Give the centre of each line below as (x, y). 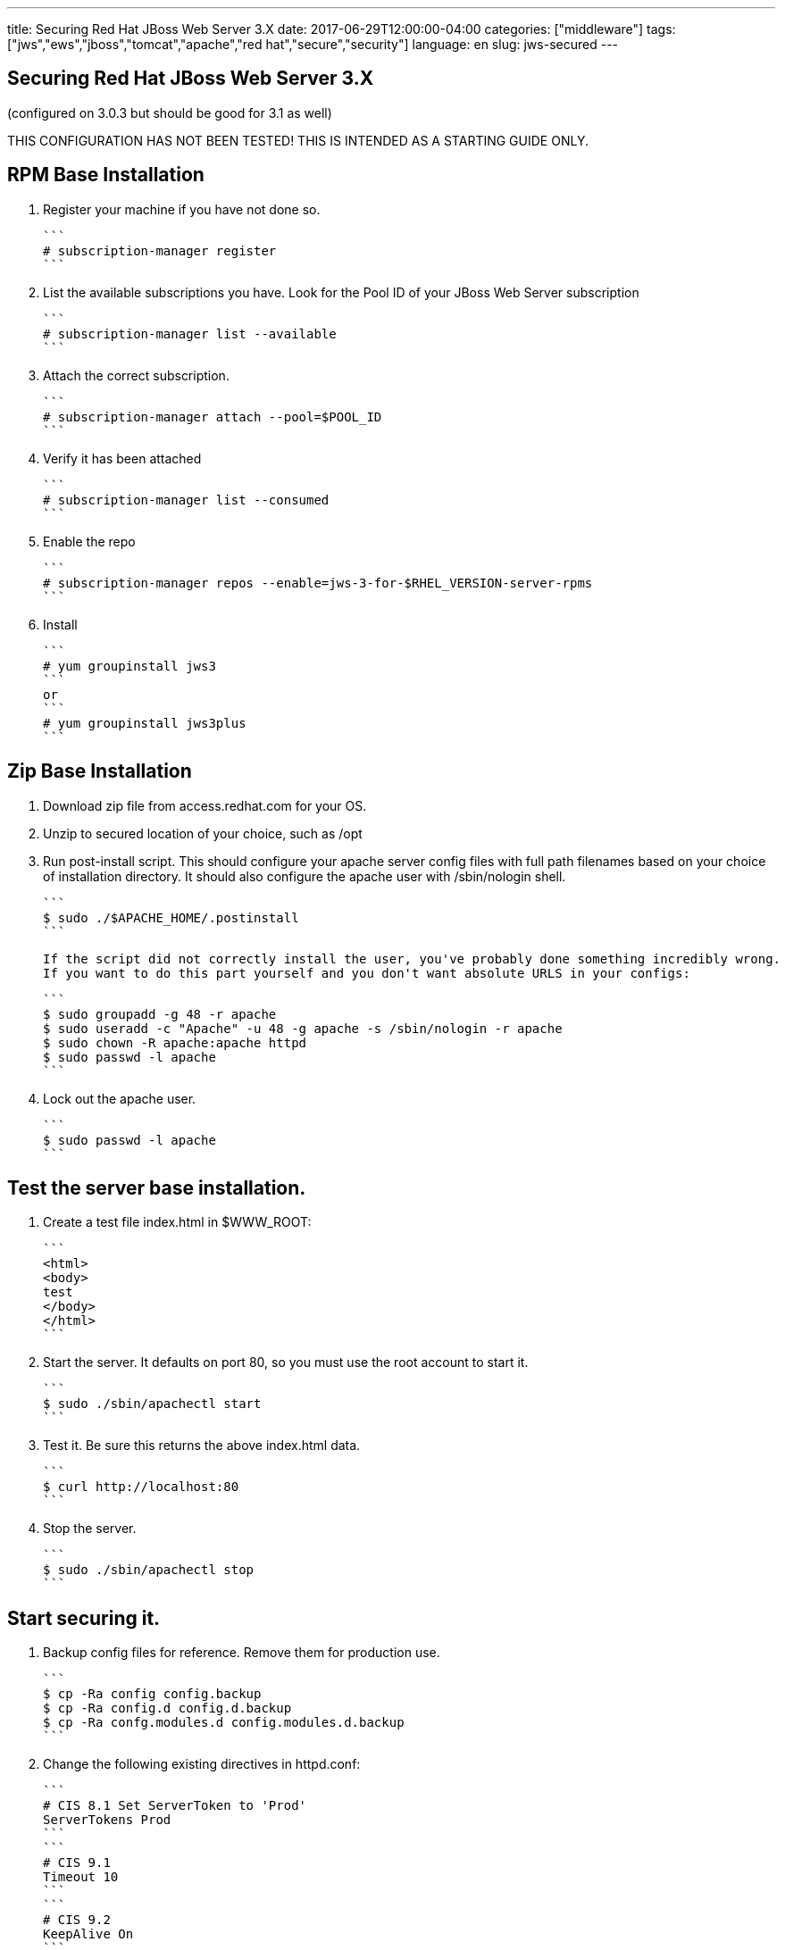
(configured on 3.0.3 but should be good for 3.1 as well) (170, 112)
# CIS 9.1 (77, 1863)
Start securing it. (84, 1618)
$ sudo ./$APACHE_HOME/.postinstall (171, 917)
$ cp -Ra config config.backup (152, 1694)
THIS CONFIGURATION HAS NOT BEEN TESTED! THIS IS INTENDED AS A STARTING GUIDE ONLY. (298, 140)
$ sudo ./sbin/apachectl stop (149, 1570)
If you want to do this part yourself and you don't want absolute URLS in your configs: (367, 973)
